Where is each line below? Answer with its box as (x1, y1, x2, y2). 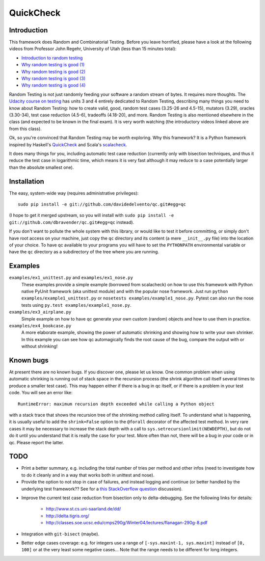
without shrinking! (21, 344, 58, 349)
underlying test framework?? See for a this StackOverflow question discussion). (21, 486, 183, 492)
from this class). (9, 126, 42, 132)
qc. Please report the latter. (9, 439, 64, 445)
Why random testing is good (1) (21, 62, 85, 68)
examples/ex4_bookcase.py (9, 323, 72, 328)
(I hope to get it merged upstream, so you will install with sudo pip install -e (9, 213, 174, 218)
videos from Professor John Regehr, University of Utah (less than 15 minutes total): (9, 46, 177, 52)
